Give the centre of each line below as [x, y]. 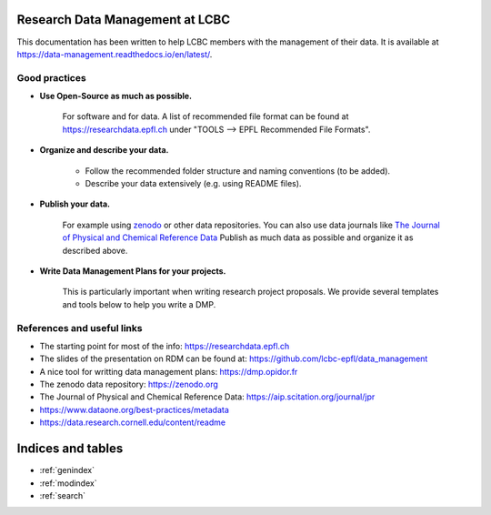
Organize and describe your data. [104, 150]
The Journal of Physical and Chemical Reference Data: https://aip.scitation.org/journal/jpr [207, 397]
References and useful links [80, 328]
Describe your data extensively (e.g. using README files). [193, 183]
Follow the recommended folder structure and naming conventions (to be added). [238, 171]
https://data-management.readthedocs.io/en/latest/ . [115, 54]
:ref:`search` [63, 495]
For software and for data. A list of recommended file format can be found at [205, 116]
